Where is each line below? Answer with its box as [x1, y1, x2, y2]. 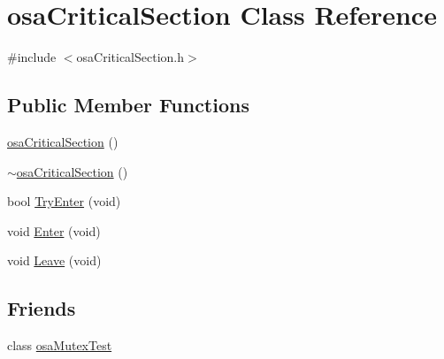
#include [7, 48, 57, 66]
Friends [7, 294, 76, 322]
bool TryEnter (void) [7, 192, 121, 210]
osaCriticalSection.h [76, 48, 185, 66]
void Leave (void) [7, 251, 102, 270]
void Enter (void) [7, 221, 101, 240]
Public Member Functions [7, 91, 249, 118]
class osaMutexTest [7, 336, 112, 355]
